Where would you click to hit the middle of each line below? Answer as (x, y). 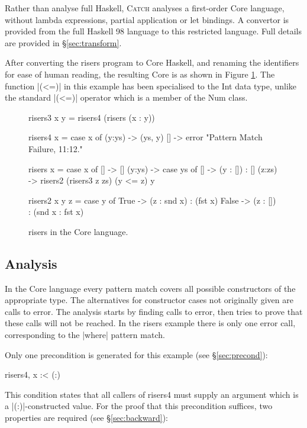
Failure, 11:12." (56, 148)
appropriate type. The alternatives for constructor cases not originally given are (149, 300)
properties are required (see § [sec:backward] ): (86, 418)
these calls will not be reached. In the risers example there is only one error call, (150, 323)
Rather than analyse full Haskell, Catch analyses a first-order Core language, (145, 8)
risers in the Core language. (78, 231)
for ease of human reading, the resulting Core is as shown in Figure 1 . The (140, 74)
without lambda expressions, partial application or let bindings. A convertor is (147, 19)
